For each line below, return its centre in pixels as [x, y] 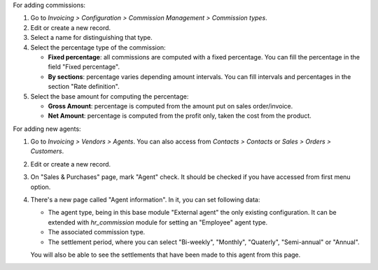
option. [41, 187]
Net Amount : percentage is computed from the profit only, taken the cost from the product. [180, 116]
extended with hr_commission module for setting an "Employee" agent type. [158, 222]
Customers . [47, 151]
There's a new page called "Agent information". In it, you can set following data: [145, 200]
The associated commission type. [97, 232]
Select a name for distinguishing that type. [92, 38]
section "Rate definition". [84, 87]
